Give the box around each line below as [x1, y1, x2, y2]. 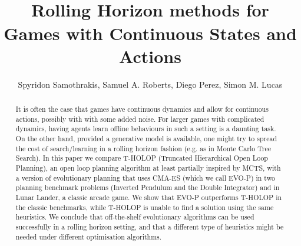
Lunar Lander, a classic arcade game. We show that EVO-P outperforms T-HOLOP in [15, 192, 282, 202]
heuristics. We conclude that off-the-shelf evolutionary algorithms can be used [15, 212, 254, 222]
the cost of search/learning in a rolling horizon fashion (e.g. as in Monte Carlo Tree [15, 143, 271, 153]
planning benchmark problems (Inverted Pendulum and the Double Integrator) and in [15, 182, 280, 192]
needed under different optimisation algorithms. [15, 231, 162, 241]
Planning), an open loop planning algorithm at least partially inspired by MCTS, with [15, 163, 281, 173]
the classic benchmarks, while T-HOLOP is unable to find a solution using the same [15, 202, 274, 212]
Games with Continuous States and [4, 21, 297, 45]
